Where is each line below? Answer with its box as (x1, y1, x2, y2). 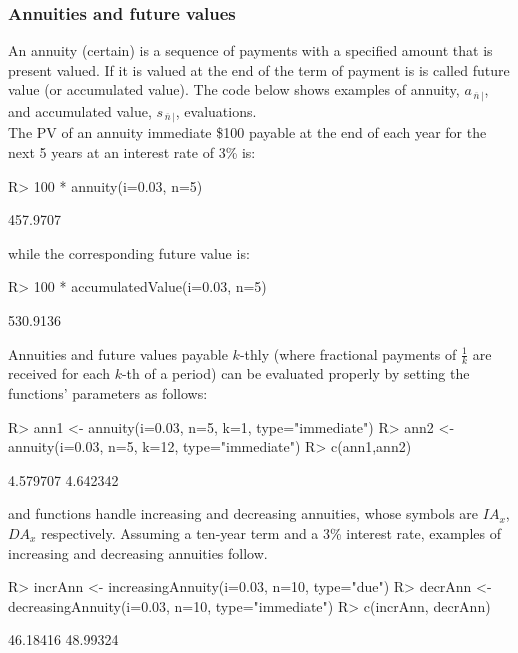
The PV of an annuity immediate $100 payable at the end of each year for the (8, 122, 487, 143)
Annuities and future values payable (8, 343, 228, 364)
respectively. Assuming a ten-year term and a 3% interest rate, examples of (41, 522, 501, 543)
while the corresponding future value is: (8, 242, 250, 263)
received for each (8, 363, 110, 384)
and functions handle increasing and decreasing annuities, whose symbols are (8, 503, 479, 524)
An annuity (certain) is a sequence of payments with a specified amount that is (8, 40, 493, 61)
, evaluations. (175, 100, 257, 121)
